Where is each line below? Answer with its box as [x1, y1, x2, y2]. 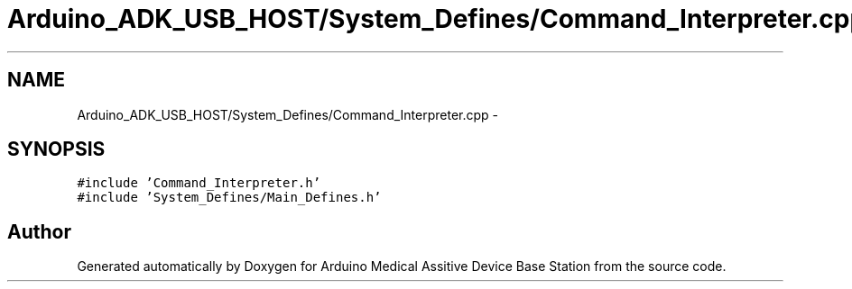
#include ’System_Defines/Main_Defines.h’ [77, 190, 382, 205]
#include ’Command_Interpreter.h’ [77, 176, 321, 191]
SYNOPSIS [7, 138, 106, 161]
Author [7, 220, 71, 243]
